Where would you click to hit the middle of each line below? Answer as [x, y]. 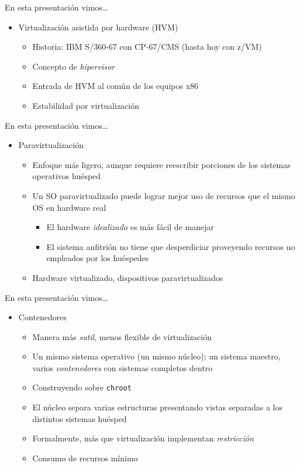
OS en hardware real [69, 207]
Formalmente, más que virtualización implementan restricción [143, 438]
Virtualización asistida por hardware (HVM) [98, 27]
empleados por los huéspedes [98, 258]
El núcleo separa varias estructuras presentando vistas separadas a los [157, 407]
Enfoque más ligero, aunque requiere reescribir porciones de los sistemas [161, 164]
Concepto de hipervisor [74, 66]
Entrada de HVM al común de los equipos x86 [115, 86]
